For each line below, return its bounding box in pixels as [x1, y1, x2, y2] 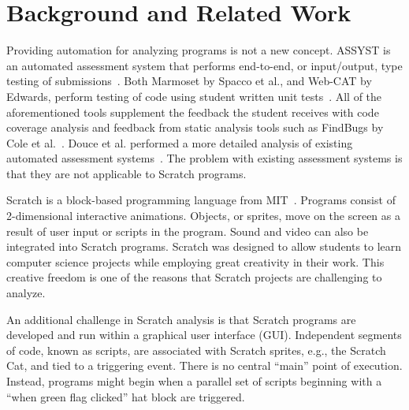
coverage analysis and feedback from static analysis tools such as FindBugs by [6, 119, 384, 136]
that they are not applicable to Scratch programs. [6, 165, 247, 181]
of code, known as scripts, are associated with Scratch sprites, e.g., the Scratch [6, 341, 386, 358]
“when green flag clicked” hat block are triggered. [6, 388, 245, 404]
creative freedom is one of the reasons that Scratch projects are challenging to [6, 269, 382, 285]
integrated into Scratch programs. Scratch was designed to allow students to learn [6, 238, 402, 255]
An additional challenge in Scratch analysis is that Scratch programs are [6, 311, 356, 327]
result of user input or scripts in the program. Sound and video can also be [6, 222, 369, 239]
